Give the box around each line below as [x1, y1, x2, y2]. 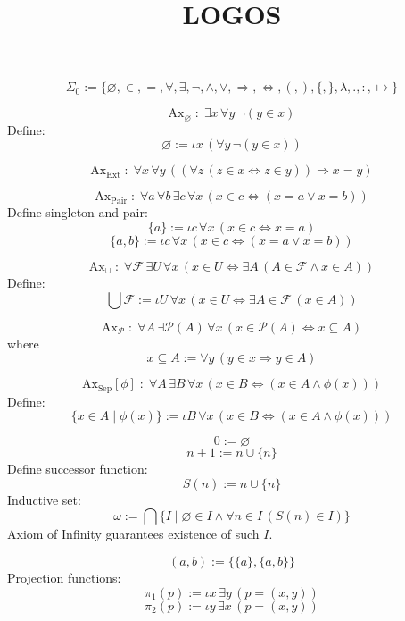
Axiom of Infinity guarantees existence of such [7, 524, 260, 543]
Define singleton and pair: [7, 203, 148, 222]
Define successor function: [7, 459, 148, 478]
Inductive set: [7, 490, 81, 508]
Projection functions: [7, 568, 121, 587]
